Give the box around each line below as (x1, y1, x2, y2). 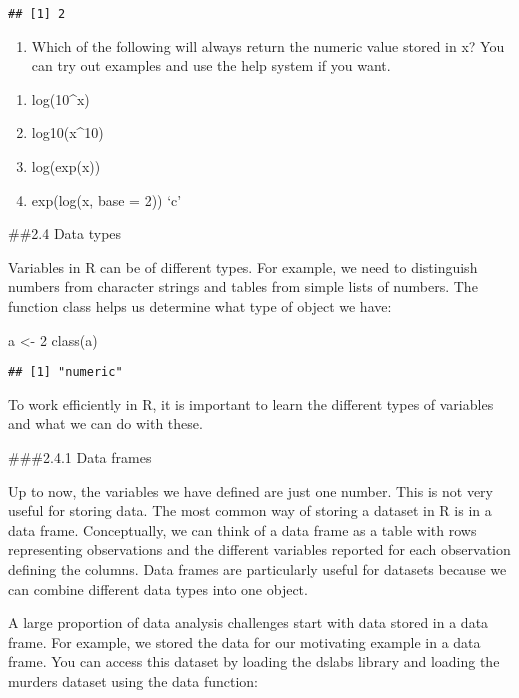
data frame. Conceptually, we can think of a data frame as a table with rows (8, 519, 477, 540)
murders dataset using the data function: (8, 670, 258, 691)
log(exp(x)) (31, 156, 101, 177)
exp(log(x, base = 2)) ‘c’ (31, 189, 182, 210)
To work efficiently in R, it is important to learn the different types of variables (8, 393, 494, 414)
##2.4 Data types (8, 223, 122, 244)
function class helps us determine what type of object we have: (8, 296, 392, 316)
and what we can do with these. (8, 413, 203, 434)
